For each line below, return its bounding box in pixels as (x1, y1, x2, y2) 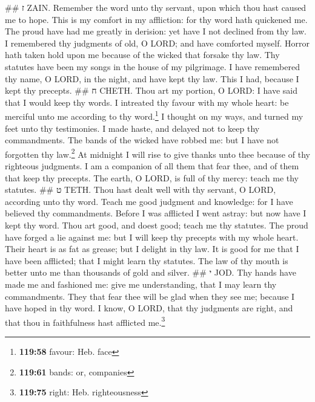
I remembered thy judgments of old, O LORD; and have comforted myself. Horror (5, 36, 310, 49)
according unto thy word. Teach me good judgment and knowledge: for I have (5, 195, 293, 207)
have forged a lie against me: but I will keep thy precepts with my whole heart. (5, 230, 299, 243)
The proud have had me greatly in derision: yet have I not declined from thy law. (5, 25, 307, 37)
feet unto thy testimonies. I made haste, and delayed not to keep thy (5, 122, 260, 134)
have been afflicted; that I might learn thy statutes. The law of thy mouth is (5, 254, 288, 267)
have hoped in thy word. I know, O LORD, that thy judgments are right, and (5, 302, 293, 314)
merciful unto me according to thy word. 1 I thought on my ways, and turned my (5, 108, 303, 122)
